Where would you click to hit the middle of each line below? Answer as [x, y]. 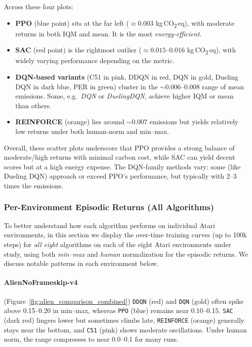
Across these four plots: [39, 6]
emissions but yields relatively [194, 122]
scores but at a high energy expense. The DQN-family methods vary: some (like [122, 166]
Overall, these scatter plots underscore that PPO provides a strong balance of [119, 147]
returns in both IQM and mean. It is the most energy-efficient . [108, 33]
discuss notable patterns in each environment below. [81, 263]
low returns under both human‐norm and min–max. [92, 131]
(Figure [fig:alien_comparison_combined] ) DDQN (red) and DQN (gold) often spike [124, 301]
